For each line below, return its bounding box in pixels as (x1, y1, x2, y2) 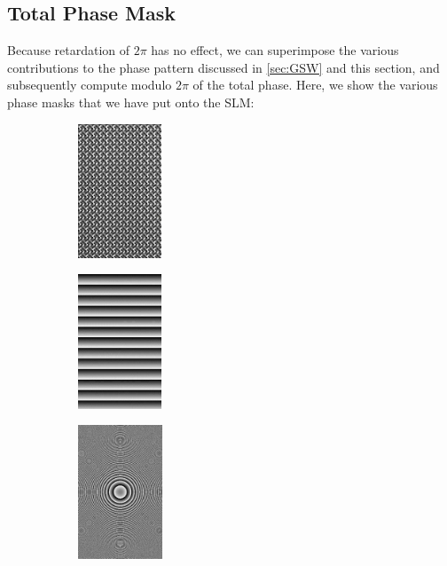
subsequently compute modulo (7, 75, 172, 94)
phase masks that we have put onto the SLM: (7, 92, 255, 111)
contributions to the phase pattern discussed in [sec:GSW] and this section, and (7, 58, 440, 76)
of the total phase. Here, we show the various (192, 75, 438, 94)
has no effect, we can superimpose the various (151, 41, 399, 59)
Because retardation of (7, 41, 130, 59)
